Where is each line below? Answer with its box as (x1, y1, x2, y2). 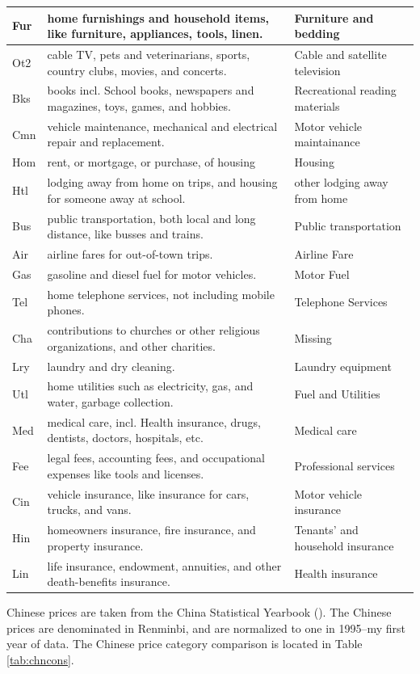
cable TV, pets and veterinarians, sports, (47, 45, 250, 62)
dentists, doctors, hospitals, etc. (47, 429, 204, 446)
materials (294, 97, 340, 114)
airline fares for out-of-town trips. (47, 245, 213, 262)
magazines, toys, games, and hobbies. (47, 97, 231, 114)
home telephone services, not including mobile (47, 285, 275, 302)
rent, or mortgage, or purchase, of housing (47, 154, 255, 171)
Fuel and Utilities (294, 385, 380, 402)
